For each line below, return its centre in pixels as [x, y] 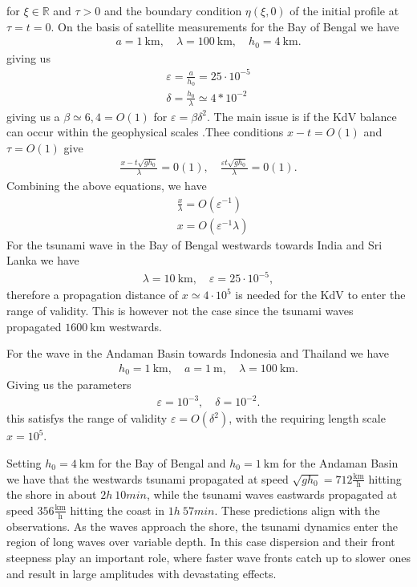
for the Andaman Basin [340, 462]
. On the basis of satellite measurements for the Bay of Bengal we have [225, 26]
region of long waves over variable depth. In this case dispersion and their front [201, 542]
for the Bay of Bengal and [162, 462]
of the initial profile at [344, 10]
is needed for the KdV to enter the [320, 295]
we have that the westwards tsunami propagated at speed [148, 478]
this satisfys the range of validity [87, 418]
